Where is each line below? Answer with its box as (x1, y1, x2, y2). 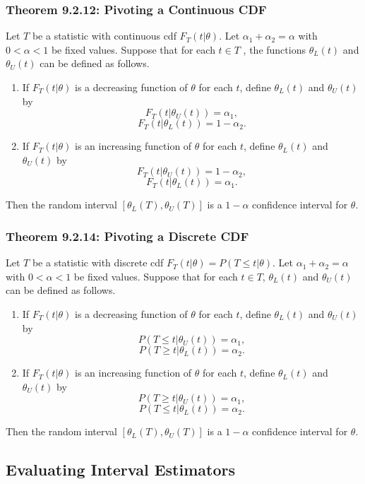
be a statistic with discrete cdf (32, 255, 164, 270)
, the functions (243, 42, 306, 57)
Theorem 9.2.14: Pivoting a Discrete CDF (6, 227, 249, 244)
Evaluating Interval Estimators (6, 459, 235, 480)
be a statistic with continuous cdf (32, 28, 176, 43)
